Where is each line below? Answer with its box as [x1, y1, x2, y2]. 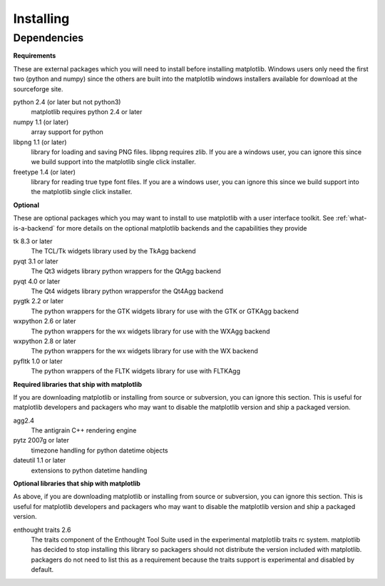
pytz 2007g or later [13, 436, 70, 445]
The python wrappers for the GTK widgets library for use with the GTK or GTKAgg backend [31, 307, 299, 315]
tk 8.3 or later [13, 237, 53, 246]
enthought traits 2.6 [13, 525, 71, 534]
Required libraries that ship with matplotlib [13, 380, 143, 388]
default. [31, 565, 54, 574]
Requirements [13, 51, 56, 60]
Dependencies [13, 31, 84, 44]
